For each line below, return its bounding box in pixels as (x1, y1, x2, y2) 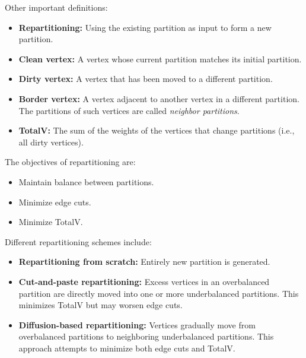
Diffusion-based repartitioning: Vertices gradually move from (18, 318, 256, 331)
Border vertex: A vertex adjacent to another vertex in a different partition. (18, 92, 299, 104)
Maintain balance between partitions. (18, 175, 154, 188)
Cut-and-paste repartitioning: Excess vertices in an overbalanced (18, 275, 270, 287)
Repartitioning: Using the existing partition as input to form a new (18, 21, 272, 33)
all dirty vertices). (18, 135, 84, 148)
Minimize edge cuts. (18, 195, 91, 208)
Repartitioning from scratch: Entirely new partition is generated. (18, 255, 270, 268)
